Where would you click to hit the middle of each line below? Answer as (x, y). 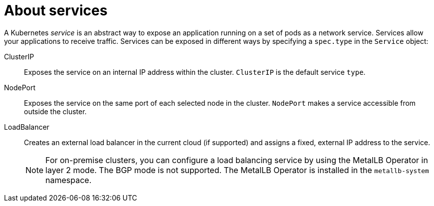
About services (56, 10)
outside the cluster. (55, 111)
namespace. (69, 180)
